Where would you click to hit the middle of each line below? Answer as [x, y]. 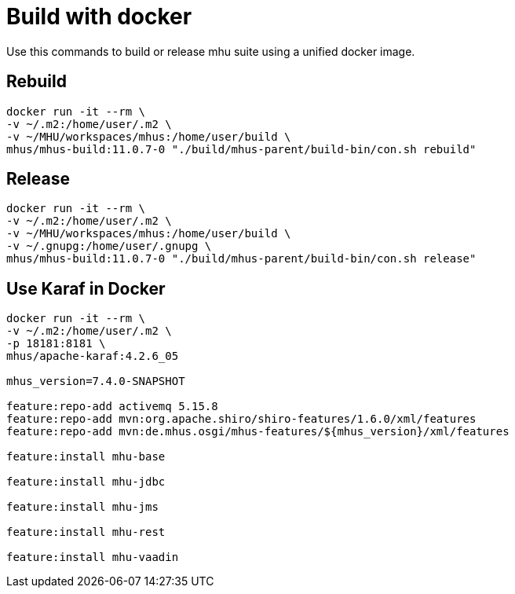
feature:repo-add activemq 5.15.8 [112, 407]
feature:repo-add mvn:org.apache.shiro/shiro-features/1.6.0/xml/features [241, 419]
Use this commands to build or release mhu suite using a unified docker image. [211, 51]
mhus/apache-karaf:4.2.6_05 [93, 356]
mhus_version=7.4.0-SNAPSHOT [96, 381]
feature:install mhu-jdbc [86, 482]
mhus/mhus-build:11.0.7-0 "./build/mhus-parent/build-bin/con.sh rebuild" [241, 149]
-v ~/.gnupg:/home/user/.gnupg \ [109, 246]
